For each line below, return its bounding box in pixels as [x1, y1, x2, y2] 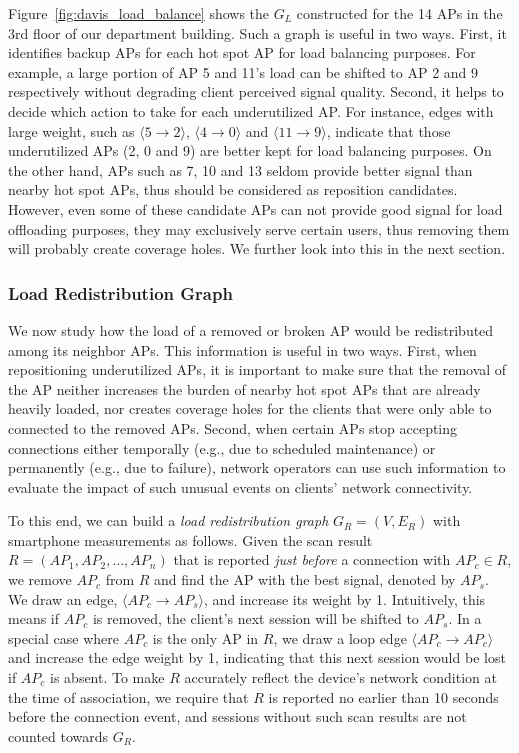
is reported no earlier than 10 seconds [268, 686, 499, 707]
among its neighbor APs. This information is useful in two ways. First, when [8, 339, 477, 360]
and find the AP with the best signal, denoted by [154, 569, 456, 590]
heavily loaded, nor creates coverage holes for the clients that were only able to [8, 398, 492, 419]
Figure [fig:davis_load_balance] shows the [8, 3, 270, 23]
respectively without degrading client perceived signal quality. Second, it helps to [8, 81, 504, 102]
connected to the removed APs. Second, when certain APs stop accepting [8, 417, 458, 438]
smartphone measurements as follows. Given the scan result [8, 529, 373, 550]
